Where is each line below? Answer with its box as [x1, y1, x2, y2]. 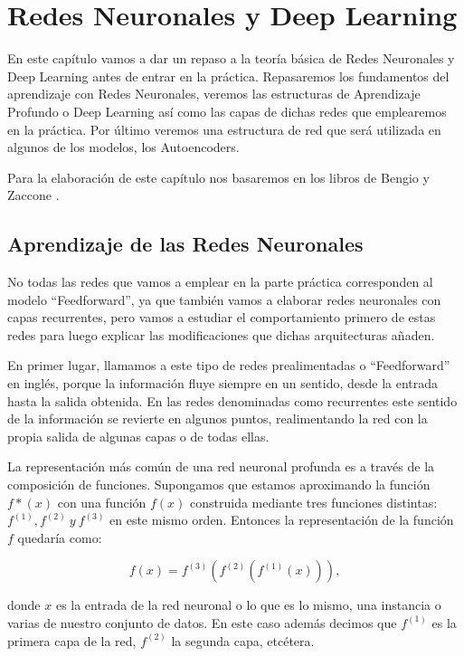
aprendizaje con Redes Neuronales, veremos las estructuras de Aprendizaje [7, 84, 421, 103]
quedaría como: [17, 528, 102, 547]
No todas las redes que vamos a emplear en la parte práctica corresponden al [7, 272, 433, 291]
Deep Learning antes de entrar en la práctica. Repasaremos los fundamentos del [7, 66, 450, 85]
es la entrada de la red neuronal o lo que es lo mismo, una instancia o [55, 595, 441, 614]
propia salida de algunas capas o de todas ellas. [7, 426, 270, 445]
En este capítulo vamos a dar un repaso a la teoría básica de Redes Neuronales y [7, 49, 455, 68]
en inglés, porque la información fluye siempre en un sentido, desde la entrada [7, 374, 439, 393]
